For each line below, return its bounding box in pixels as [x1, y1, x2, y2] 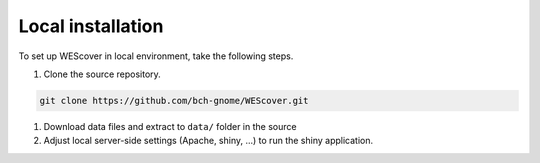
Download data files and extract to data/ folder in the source [43, 120, 297, 132]
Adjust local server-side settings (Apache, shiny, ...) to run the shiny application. [43, 135, 374, 147]
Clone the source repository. [43, 68, 162, 80]
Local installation [18, 15, 164, 37]
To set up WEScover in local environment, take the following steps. [18, 50, 294, 62]
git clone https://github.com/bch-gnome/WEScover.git [39, 95, 309, 106]
